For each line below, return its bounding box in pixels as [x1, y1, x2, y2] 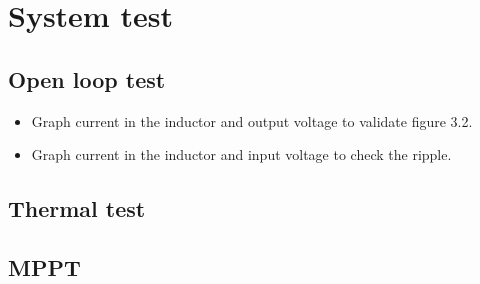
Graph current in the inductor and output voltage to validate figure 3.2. [31, 110, 473, 131]
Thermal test [8, 193, 146, 224]
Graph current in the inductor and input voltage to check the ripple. [31, 144, 452, 165]
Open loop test [8, 63, 166, 94]
